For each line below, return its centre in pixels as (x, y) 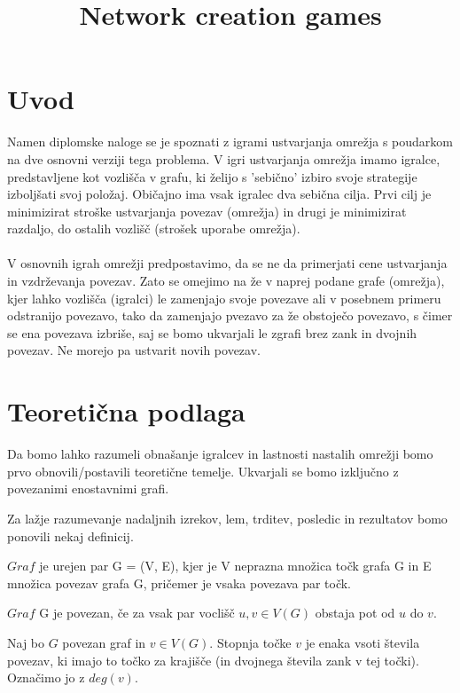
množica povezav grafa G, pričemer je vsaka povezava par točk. (179, 583)
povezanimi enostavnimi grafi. (88, 488)
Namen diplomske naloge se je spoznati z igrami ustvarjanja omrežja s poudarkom (230, 142)
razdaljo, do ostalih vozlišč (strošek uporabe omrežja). (154, 228)
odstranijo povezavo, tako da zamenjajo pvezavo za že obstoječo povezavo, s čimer (230, 315)
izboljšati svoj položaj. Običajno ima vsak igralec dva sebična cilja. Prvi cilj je (219, 194)
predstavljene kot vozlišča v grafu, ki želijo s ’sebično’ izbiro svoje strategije (212, 176)
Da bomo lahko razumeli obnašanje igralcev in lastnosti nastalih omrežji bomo (220, 454)
